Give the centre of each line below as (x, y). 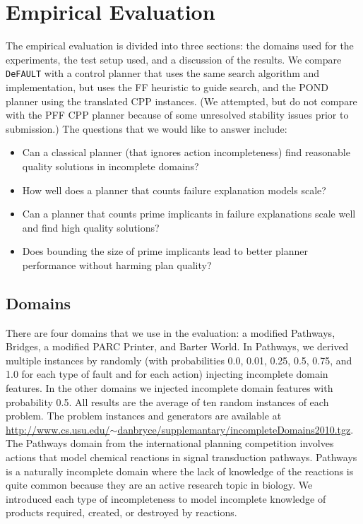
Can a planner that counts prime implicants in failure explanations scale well (189, 214)
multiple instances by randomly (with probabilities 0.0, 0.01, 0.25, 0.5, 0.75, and (179, 360)
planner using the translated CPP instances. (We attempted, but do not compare (181, 101)
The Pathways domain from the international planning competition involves (170, 443)
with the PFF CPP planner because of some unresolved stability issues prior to (177, 115)
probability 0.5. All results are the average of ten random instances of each (167, 401)
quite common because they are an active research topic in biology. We (159, 485)
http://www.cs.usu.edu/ (58, 429)
